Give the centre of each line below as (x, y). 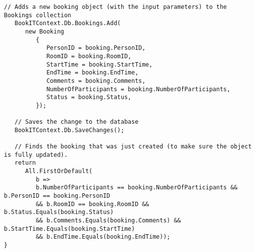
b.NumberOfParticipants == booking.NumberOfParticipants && (137, 188)
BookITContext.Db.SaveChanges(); (69, 130)
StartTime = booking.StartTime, (99, 64)
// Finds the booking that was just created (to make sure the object (133, 147)
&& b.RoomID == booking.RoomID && (92, 204)
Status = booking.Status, (89, 97)
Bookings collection (38, 15)
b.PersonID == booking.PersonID (57, 196)
